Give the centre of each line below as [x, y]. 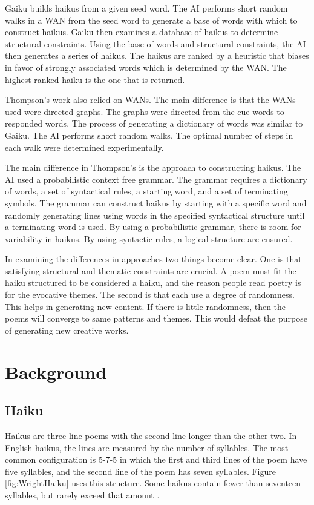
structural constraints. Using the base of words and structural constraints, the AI [155, 43]
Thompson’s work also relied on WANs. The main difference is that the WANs [150, 100]
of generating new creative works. [67, 330]
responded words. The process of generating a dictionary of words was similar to [154, 123]
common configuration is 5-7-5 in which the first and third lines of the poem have [156, 459]
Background [56, 371]
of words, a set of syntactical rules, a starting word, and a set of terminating [146, 191]
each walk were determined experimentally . [84, 147]
